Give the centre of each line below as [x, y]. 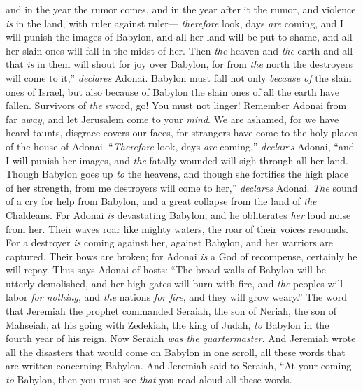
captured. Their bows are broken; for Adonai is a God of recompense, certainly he [181, 256]
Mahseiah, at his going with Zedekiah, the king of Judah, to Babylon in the [168, 324]
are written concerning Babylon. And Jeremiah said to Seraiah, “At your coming [179, 365]
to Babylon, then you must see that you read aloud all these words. [149, 379]
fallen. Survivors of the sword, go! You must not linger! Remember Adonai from [176, 105]
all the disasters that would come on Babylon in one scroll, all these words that [176, 351]
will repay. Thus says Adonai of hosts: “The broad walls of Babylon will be [166, 270]
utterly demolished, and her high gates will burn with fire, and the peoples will [175, 283]
